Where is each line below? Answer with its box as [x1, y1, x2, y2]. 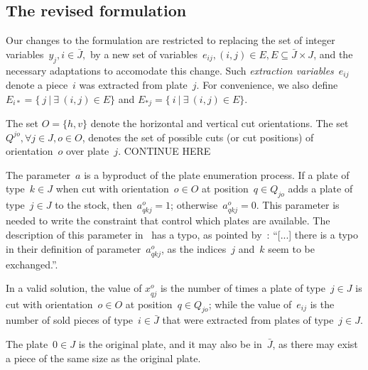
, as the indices [161, 241, 227, 256]
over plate [66, 143, 109, 158]
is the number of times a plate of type [160, 281, 325, 295]
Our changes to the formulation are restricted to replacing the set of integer [6, 33, 335, 48]
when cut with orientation [55, 181, 169, 196]
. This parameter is [256, 197, 340, 212]
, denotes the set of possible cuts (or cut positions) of [82, 129, 314, 144]
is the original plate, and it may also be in [78, 336, 262, 351]
